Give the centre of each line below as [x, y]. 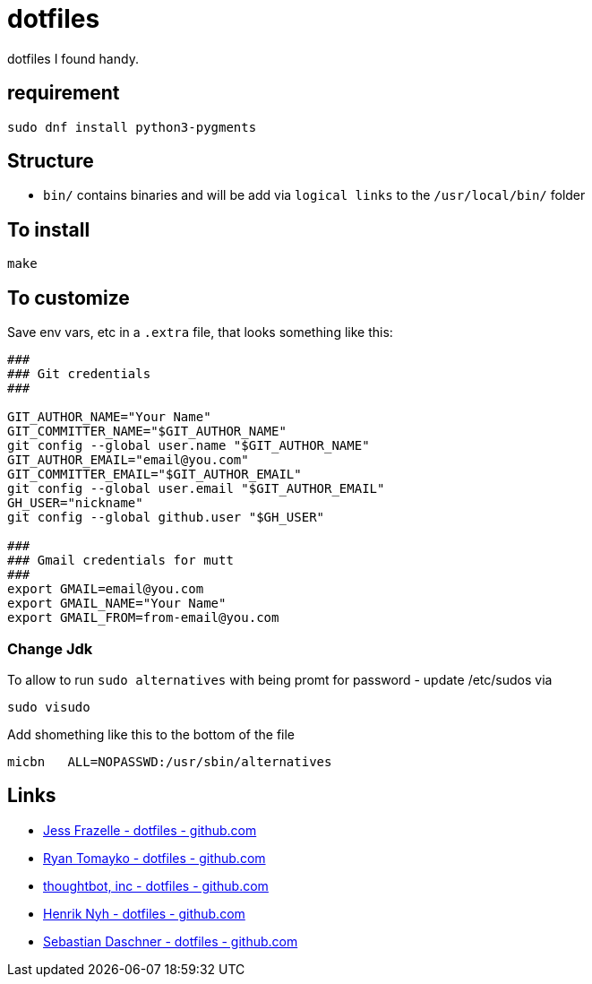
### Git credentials [79, 374]
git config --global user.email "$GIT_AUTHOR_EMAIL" [196, 489]
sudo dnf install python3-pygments [132, 127]
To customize [69, 298]
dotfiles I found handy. [73, 58]
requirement [64, 93]
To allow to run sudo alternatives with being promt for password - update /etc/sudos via [280, 679]
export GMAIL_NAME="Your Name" [117, 604]
